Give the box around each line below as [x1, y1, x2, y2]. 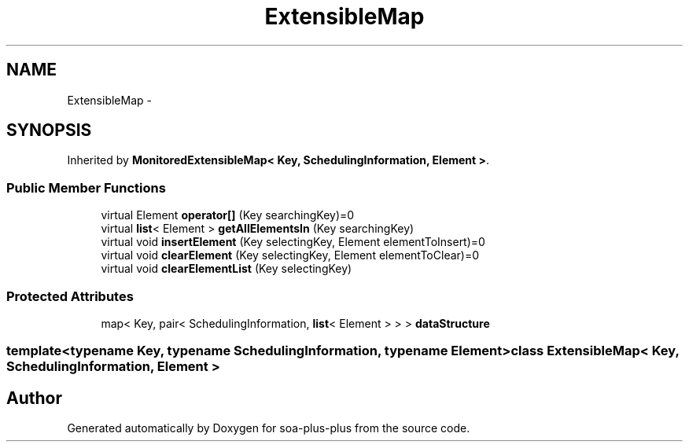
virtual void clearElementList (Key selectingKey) [101, 262, 352, 276]
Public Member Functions [6, 179, 166, 196]
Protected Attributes [6, 288, 134, 304]
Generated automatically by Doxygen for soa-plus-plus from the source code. [67, 421, 470, 435]
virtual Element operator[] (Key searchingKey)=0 [101, 208, 355, 222]
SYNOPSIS [6, 120, 92, 141]
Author [6, 387, 62, 408]
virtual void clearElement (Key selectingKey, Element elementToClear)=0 [101, 248, 480, 263]
